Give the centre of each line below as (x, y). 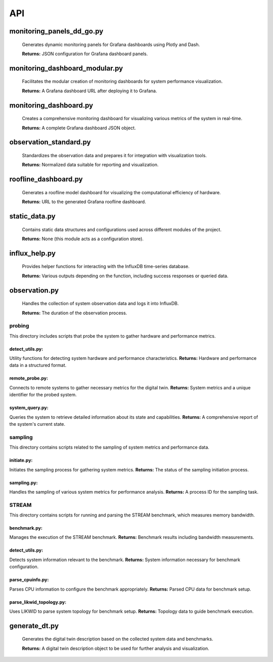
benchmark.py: (26, 528)
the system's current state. (37, 424)
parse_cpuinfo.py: (29, 580)
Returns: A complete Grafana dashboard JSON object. (79, 128)
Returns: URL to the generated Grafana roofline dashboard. (84, 202)
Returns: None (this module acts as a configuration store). (83, 239)
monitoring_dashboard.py (51, 105)
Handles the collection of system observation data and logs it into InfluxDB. (100, 304)
